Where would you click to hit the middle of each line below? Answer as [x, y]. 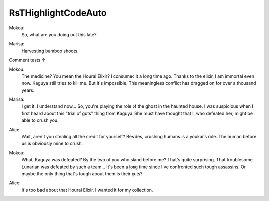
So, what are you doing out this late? [59, 34]
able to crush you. [40, 120]
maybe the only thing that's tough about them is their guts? [82, 173]
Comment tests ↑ [27, 60]
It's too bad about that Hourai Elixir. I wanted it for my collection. [87, 190]
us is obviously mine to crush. [52, 143]
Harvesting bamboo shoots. [50, 51]
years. [28, 90]
